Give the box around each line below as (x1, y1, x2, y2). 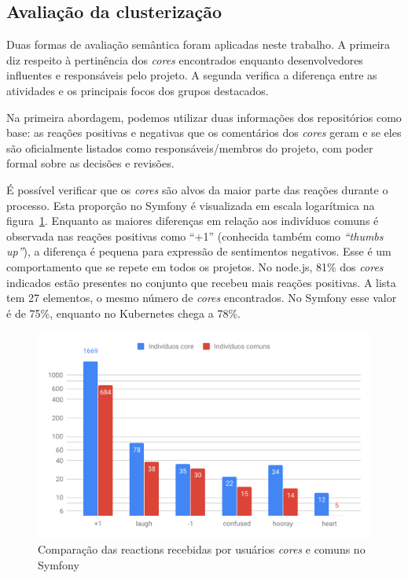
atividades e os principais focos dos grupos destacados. (6, 82, 269, 98)
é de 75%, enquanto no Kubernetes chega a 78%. (6, 304, 241, 321)
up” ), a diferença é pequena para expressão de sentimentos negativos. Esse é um (6, 243, 391, 260)
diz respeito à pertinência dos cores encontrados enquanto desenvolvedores (6, 51, 363, 68)
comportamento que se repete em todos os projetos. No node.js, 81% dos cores (6, 258, 384, 274)
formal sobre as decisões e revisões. (6, 155, 175, 171)
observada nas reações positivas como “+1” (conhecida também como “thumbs (6, 227, 384, 244)
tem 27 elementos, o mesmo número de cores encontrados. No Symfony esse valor (6, 289, 397, 306)
